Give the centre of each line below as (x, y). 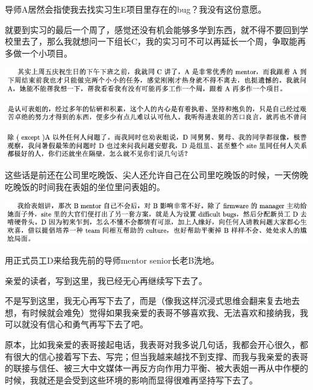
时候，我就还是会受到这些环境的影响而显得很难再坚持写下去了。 (131, 379)
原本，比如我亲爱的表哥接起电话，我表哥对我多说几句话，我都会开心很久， (152, 344)
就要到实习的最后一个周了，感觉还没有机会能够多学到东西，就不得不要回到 (152, 29)
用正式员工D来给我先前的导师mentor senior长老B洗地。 (112, 260)
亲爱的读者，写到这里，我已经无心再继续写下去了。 (106, 280)
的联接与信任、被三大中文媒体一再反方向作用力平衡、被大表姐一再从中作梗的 (156, 368)
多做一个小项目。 (39, 53)
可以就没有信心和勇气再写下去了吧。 (76, 324)
